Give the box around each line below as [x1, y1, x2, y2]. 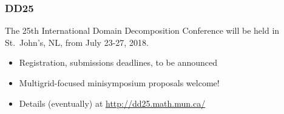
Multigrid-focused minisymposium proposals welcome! [19, 77, 220, 89]
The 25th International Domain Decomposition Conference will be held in [5, 24, 280, 37]
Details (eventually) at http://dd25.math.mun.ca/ [19, 97, 206, 109]
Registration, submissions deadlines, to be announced [19, 56, 218, 69]
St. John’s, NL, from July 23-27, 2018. [5, 36, 149, 48]
